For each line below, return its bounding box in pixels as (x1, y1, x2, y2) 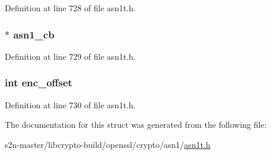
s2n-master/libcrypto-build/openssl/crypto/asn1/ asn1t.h (5, 138, 211, 150)
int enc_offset (5, 75, 73, 90)
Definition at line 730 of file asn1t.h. (5, 98, 136, 111)
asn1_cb (13, 27, 54, 41)
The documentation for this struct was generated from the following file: (5, 118, 267, 131)
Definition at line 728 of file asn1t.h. (5, 2, 136, 14)
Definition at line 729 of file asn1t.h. (5, 50, 136, 62)
